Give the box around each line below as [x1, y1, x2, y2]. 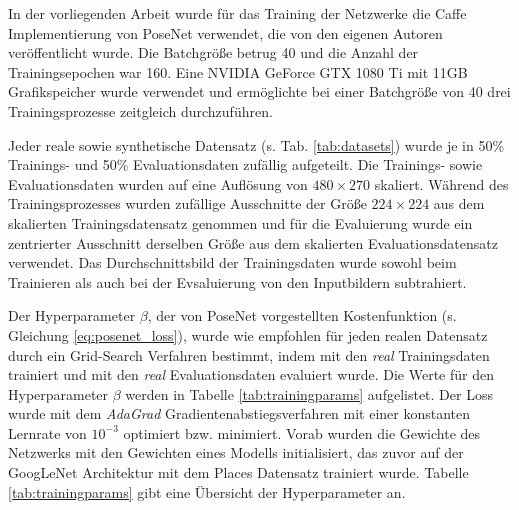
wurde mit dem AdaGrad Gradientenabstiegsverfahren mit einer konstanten [8, 403, 471, 424]
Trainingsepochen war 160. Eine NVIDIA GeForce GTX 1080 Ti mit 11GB [8, 61, 468, 82]
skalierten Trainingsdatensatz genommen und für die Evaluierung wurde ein [8, 212, 473, 233]
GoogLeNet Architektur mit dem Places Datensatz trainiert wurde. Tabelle [8, 462, 469, 483]
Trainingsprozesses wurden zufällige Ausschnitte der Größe [8, 193, 367, 214]
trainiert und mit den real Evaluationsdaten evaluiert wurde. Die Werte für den [8, 364, 494, 385]
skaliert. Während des [374, 173, 509, 194]
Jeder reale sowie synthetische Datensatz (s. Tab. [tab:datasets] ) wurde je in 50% [8, 134, 505, 155]
